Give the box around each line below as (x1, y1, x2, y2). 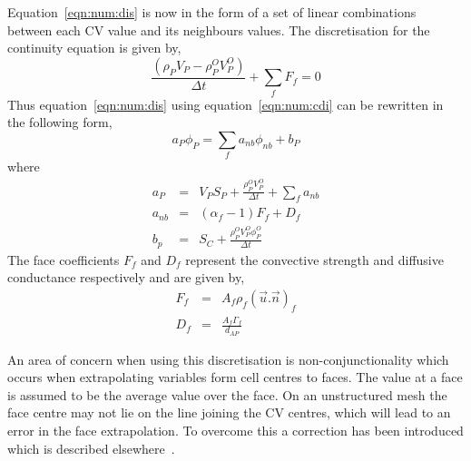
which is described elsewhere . (7, 438, 175, 457)
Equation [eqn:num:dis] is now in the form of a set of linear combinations (7, 3, 417, 21)
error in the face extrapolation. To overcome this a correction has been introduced (7, 421, 464, 440)
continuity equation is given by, (7, 38, 182, 57)
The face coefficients (7, 250, 120, 269)
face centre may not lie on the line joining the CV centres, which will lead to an (7, 403, 451, 422)
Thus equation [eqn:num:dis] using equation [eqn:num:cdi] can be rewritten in (7, 94, 444, 113)
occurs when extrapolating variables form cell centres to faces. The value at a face (7, 368, 463, 387)
